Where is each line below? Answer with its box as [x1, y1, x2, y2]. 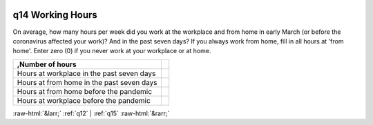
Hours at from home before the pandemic [17, 86, 152, 96]
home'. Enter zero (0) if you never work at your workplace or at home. [12, 47, 211, 55]
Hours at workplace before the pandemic [17, 95, 151, 105]
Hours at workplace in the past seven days [17, 68, 156, 78]
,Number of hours [17, 59, 77, 69]
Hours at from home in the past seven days [17, 77, 157, 87]
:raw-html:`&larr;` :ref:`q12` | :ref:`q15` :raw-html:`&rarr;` [12, 109, 170, 117]
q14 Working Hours [12, 9, 98, 21]
